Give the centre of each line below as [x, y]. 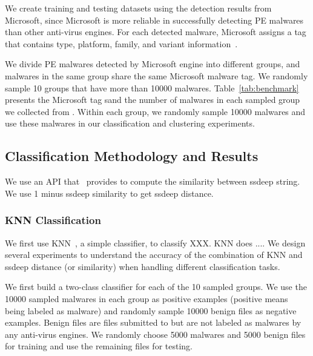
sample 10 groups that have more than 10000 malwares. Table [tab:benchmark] [152, 87]
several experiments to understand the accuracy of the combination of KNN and [154, 255]
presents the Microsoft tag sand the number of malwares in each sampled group [153, 100]
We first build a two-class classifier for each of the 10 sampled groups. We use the [156, 287]
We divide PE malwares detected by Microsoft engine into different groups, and [153, 64]
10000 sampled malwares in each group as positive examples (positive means [147, 298]
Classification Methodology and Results [132, 156]
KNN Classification [53, 220]
